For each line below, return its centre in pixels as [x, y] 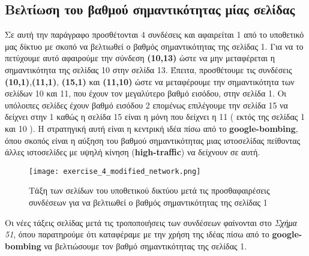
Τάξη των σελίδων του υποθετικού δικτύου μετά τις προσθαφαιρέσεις [149, 190]
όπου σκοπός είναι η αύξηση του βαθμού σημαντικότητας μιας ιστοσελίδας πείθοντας [153, 140]
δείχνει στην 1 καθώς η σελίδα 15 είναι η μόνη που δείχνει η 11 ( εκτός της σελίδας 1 [155, 117]
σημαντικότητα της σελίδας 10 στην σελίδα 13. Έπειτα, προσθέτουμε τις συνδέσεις [148, 69]
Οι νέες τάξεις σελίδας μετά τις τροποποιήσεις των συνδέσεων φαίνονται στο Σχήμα [151, 222]
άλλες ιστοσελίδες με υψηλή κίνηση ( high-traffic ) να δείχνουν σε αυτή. [133, 152]
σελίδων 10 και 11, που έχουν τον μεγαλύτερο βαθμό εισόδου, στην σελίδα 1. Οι [146, 93]
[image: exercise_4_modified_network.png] [115, 171]
